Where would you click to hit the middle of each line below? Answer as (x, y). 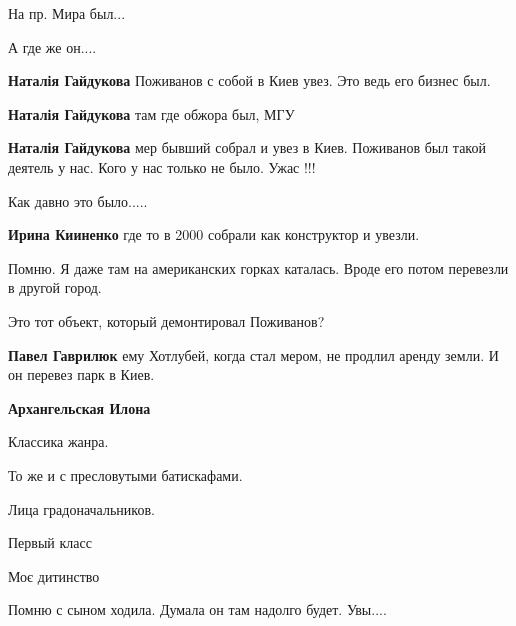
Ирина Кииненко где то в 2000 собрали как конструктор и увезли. (214, 234)
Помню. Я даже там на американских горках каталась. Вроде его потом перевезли (258, 267)
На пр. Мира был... (67, 13)
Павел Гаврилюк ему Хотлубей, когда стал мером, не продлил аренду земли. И (253, 354)
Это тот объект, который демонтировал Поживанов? (166, 320)
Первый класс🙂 (52, 542)
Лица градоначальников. (81, 508)
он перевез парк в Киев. (81, 374)
